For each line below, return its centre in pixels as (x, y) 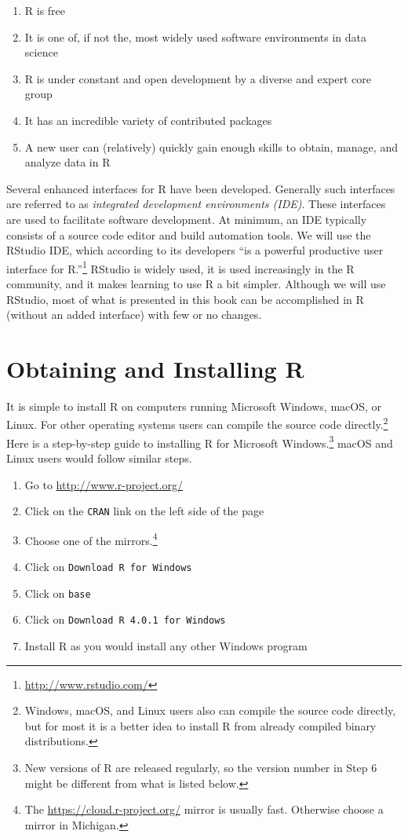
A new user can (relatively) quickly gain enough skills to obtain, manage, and (211, 146)
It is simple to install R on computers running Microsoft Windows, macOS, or (194, 406)
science (41, 52)
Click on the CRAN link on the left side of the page (144, 511)
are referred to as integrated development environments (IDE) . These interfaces (196, 204)
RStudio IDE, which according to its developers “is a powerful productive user (195, 250)
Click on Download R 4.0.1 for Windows (125, 619)
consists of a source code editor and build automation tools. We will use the (189, 234)
